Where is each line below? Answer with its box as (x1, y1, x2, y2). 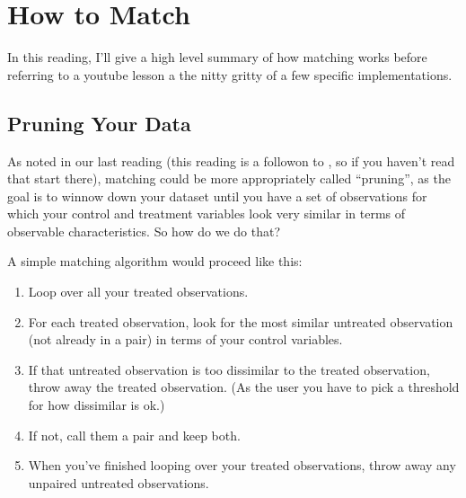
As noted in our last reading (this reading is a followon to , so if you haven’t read (7, 151, 455, 170)
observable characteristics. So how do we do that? (7, 221, 281, 240)
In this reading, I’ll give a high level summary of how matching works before (7, 48, 427, 67)
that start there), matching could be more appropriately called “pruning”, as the (7, 169, 451, 188)
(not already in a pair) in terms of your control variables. (28, 330, 343, 349)
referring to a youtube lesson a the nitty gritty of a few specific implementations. (7, 65, 453, 84)
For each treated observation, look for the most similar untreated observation (28, 312, 453, 331)
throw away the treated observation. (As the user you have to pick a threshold (28, 378, 460, 396)
